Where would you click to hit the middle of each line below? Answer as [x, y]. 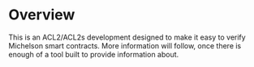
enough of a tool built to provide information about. [94, 54]
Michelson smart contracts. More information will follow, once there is [125, 45]
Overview [42, 15]
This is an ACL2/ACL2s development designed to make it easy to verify [127, 37]
